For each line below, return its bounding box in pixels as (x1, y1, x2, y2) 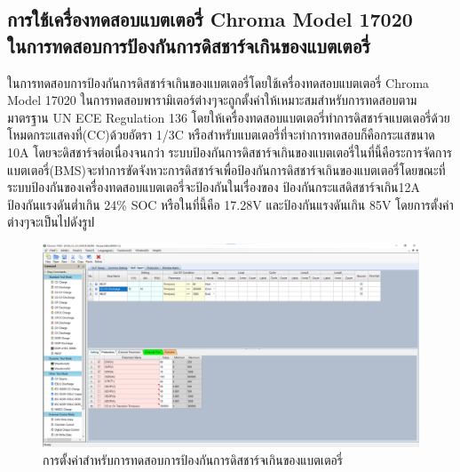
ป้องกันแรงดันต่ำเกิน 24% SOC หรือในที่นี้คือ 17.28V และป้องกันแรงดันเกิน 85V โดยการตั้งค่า (7, 195, 454, 213)
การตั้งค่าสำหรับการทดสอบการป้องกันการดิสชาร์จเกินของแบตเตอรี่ (43, 450, 343, 468)
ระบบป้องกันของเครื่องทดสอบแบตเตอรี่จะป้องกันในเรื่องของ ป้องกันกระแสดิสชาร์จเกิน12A (7, 178, 421, 196)
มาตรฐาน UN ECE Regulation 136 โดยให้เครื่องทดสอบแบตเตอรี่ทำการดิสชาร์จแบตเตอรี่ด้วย (7, 108, 450, 126)
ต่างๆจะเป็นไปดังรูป (7, 212, 95, 231)
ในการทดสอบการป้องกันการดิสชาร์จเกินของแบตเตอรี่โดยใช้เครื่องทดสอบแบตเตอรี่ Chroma (7, 73, 430, 92)
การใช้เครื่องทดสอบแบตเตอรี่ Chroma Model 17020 (7, 5, 413, 33)
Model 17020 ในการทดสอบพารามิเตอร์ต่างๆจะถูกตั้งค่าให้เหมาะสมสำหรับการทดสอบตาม (7, 91, 417, 109)
